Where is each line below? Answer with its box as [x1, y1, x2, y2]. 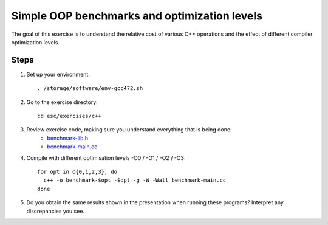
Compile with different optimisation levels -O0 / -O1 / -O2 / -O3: [26, 154, 186, 161]
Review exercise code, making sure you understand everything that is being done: [26, 126, 232, 133]
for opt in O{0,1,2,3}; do [37, 168, 118, 175]
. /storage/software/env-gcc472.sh [37, 85, 143, 92]
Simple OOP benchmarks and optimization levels [11, 9, 262, 22]
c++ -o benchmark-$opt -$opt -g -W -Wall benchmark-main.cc [43, 177, 227, 184]
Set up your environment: [26, 71, 91, 78]
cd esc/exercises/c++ [37, 112, 101, 120]
